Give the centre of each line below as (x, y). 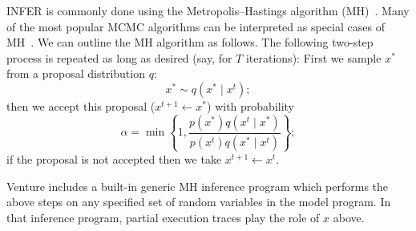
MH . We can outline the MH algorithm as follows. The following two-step (190, 42)
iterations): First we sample (313, 57)
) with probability (251, 105)
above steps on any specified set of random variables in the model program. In (199, 202)
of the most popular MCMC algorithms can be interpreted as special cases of (196, 26)
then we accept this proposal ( (81, 105)
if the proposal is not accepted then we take (114, 158)
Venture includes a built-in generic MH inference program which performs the (198, 186)
